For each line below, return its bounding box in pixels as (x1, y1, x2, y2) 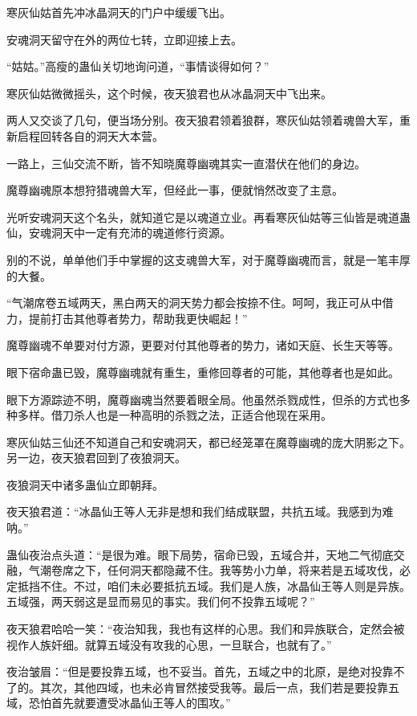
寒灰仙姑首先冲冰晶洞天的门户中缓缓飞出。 (6, 4, 231, 20)
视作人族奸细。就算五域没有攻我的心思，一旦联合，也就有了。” (6, 636, 332, 653)
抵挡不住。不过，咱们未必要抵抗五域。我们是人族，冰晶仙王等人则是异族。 (17, 577, 411, 594)
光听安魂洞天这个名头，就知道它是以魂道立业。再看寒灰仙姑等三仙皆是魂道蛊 (6, 208, 411, 225)
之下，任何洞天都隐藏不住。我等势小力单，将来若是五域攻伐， (73, 562, 399, 579)
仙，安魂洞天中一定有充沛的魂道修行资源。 (6, 224, 231, 241)
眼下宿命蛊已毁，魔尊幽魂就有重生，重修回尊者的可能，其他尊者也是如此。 (6, 363, 399, 380)
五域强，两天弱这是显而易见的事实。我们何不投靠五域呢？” (6, 593, 315, 610)
